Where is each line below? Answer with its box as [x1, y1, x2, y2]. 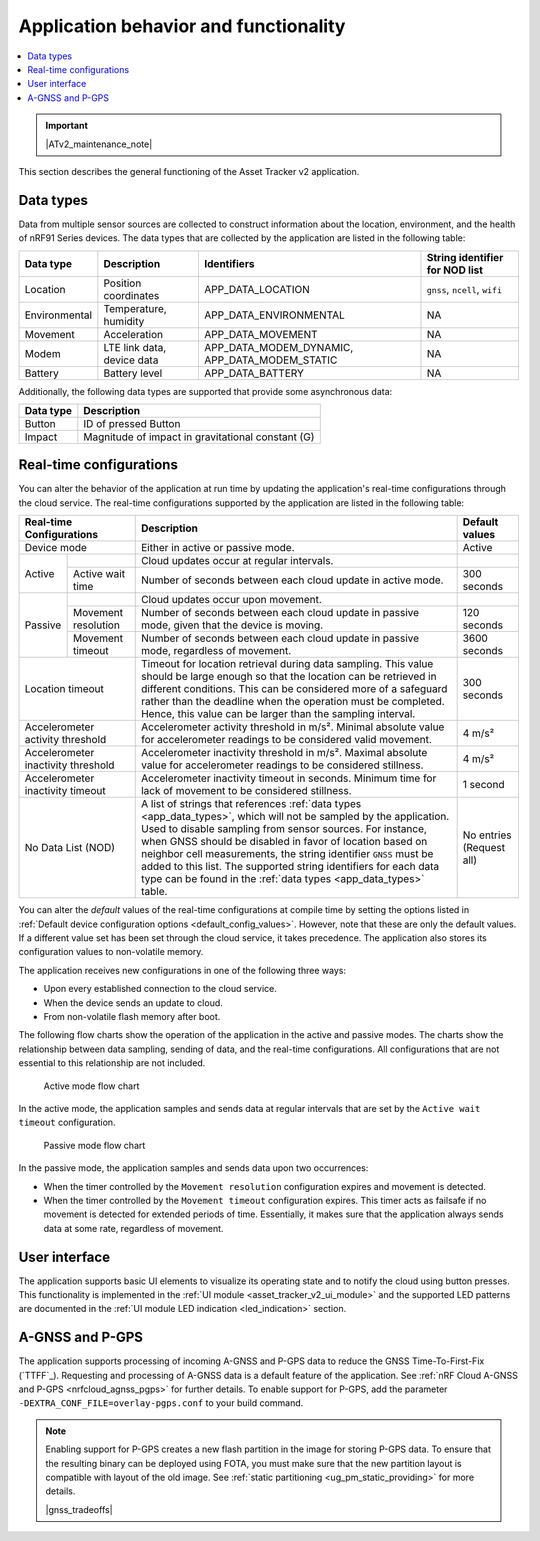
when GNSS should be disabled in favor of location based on [140, 835, 428, 849]
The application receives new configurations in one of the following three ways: [18, 964, 347, 976]
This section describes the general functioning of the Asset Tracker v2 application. [18, 165, 360, 177]
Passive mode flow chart [43, 1139, 146, 1151]
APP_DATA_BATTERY [204, 366, 305, 380]
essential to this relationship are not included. [18, 1057, 206, 1069]
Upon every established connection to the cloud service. [43, 983, 277, 995]
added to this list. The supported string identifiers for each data [140, 860, 440, 874]
